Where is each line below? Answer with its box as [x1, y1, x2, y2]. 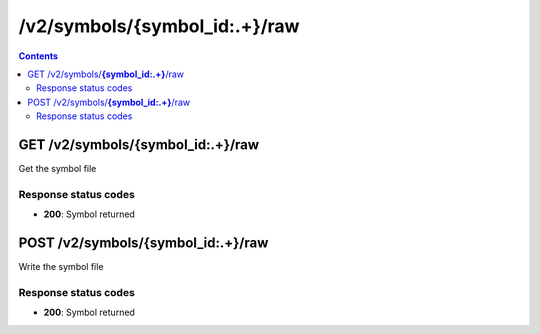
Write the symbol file [18, 261, 104, 273]
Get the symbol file [18, 163, 97, 175]
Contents [18, 50, 59, 62]
